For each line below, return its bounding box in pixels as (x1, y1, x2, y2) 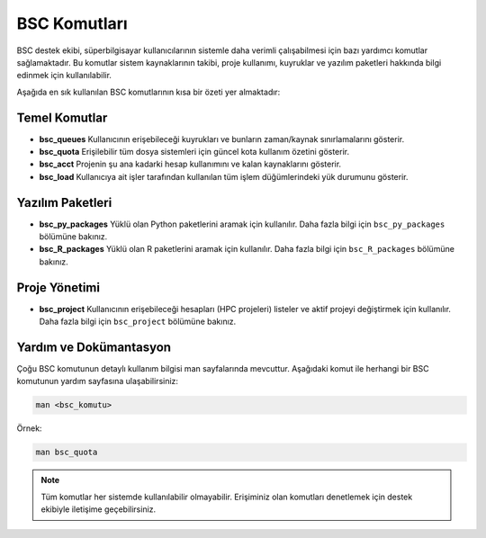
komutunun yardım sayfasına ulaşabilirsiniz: (16, 376, 179, 387)
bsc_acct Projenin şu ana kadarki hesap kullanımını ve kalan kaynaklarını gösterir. (39, 158, 342, 170)
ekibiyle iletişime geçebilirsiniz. (40, 504, 157, 515)
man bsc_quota (35, 447, 98, 458)
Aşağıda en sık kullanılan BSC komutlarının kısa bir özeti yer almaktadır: (16, 86, 281, 97)
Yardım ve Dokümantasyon (16, 339, 171, 354)
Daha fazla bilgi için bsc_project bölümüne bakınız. (39, 316, 237, 327)
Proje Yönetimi (16, 280, 101, 295)
